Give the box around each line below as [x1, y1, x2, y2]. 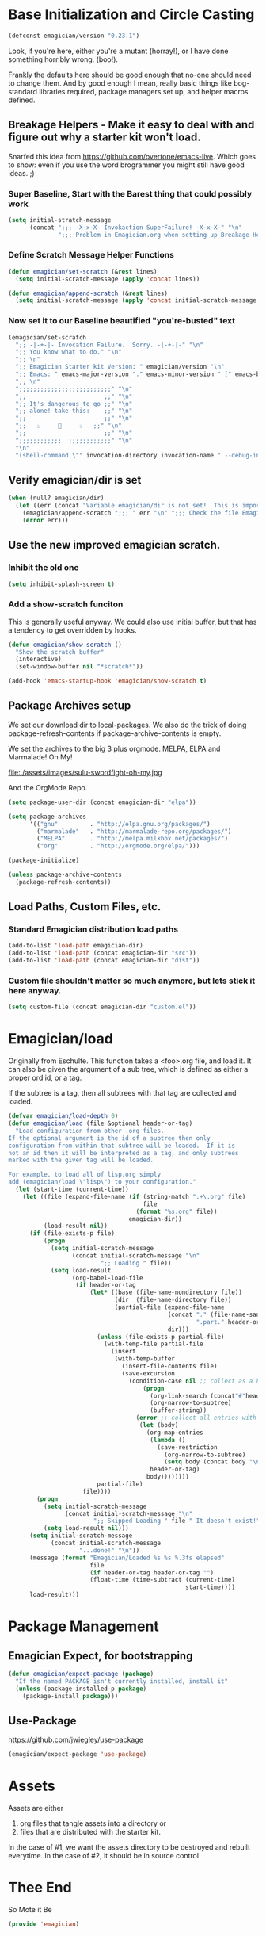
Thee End [8, 1879, 73, 1896]
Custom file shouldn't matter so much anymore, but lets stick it [8, 975, 256, 986]
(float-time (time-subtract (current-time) [89, 1576, 236, 1584]
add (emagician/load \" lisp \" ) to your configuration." [8, 1178, 196, 1186]
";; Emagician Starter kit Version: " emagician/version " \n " [15, 363, 225, 371]
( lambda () [150, 1436, 186, 1444]
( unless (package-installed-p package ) [15, 1685, 147, 1693]
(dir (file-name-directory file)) [114, 1296, 232, 1304]
